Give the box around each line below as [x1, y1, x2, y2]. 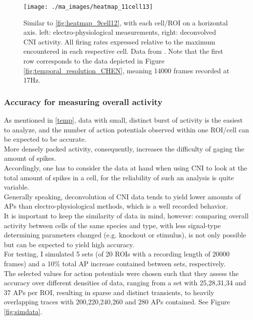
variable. [4, 182, 29, 192]
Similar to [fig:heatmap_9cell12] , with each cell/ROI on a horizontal [23, 17, 228, 27]
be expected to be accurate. [4, 134, 86, 144]
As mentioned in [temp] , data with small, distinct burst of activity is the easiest [4, 115, 243, 125]
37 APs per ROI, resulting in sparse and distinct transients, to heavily [4, 287, 214, 297]
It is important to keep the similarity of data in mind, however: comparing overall [4, 210, 249, 220]
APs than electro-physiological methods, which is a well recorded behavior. [4, 201, 228, 211]
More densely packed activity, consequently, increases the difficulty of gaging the [4, 143, 244, 153]
